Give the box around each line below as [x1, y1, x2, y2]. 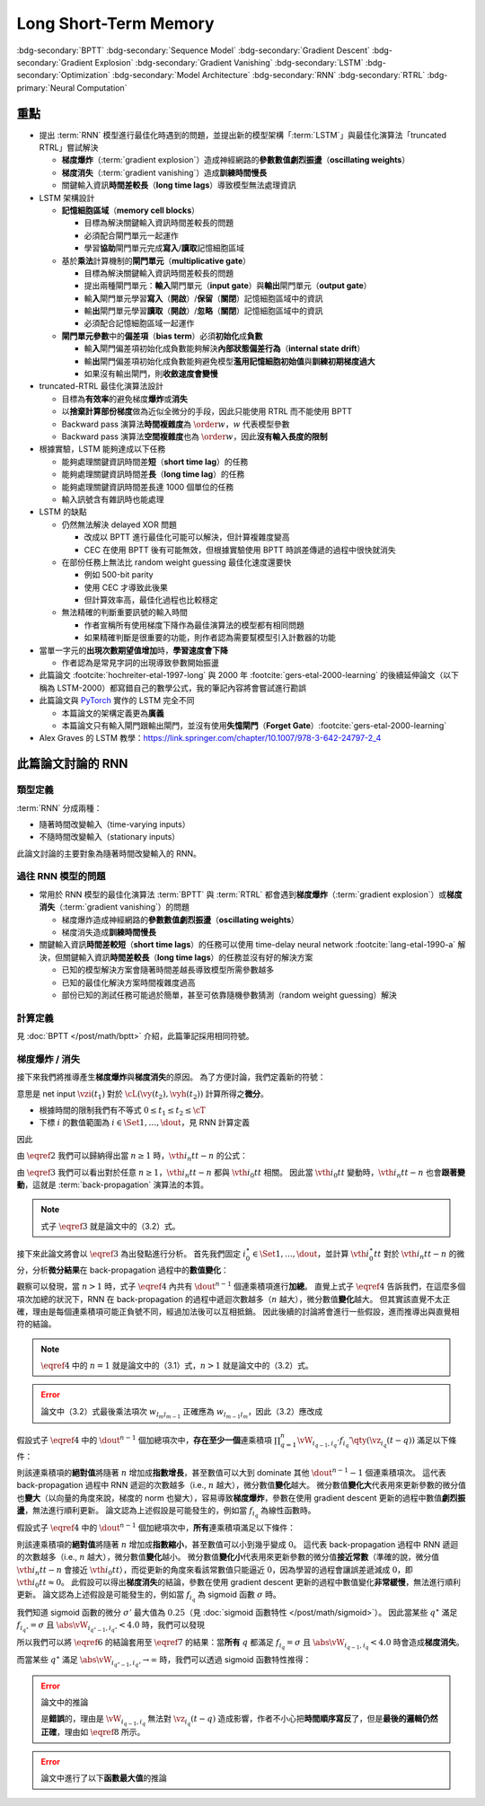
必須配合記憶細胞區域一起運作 [84, 318, 195, 329]
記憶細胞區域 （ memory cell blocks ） [61, 205, 200, 216]
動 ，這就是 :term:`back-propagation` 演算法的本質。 [16, 1179, 209, 1190]
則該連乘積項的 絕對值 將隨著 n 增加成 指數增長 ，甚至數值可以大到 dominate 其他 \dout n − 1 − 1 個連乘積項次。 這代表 [16, 1467, 446, 1478]
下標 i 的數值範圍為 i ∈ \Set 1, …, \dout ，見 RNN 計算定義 [39, 1117, 251, 1128]
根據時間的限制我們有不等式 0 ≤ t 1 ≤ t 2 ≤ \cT [39, 1105, 206, 1117]
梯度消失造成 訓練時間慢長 [61, 927, 156, 938]
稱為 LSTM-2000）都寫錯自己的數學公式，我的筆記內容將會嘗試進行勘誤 [39, 683, 307, 693]
